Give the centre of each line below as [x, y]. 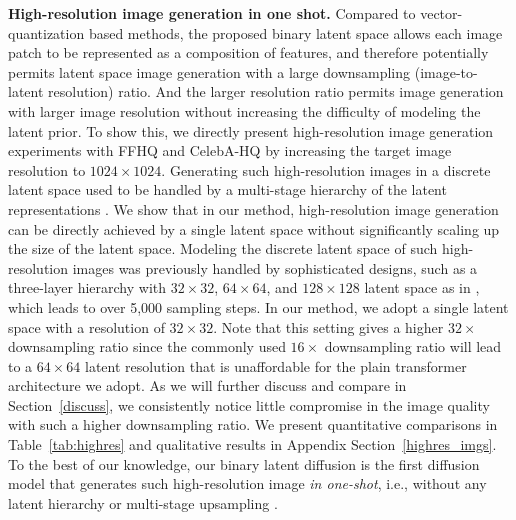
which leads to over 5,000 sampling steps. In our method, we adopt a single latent [258, 306]
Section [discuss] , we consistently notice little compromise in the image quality [249, 404]
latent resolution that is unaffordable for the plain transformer [276, 365]
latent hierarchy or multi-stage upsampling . [143, 502]
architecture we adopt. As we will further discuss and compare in [207, 385]
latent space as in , [422, 287]
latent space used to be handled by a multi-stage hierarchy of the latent [227, 189]
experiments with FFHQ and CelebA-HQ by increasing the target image [230, 150]
